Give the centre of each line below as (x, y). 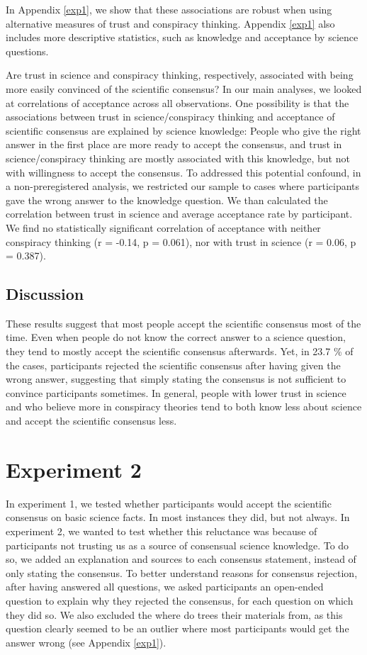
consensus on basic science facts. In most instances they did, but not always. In (178, 517)
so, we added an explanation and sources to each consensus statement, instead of (181, 559)
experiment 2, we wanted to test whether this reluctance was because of (162, 531)
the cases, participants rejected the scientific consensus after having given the (173, 365)
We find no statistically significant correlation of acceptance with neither (163, 227)
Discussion (45, 294)
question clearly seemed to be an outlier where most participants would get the (177, 628)
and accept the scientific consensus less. (91, 421)
